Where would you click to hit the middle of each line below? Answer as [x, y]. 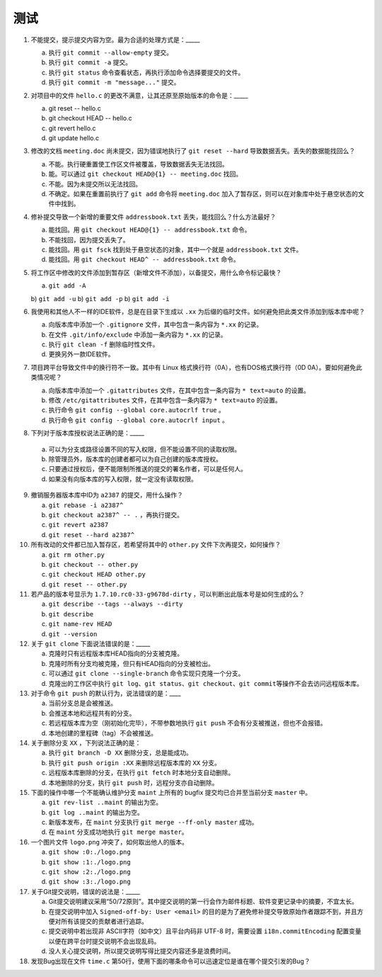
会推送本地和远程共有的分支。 [92, 713]
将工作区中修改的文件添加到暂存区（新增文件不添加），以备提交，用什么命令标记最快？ [156, 272]
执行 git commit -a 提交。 [90, 62]
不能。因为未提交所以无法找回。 [95, 183]
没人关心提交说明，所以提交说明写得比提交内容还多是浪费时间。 [141, 951]
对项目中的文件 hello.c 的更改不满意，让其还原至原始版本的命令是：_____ [139, 95]
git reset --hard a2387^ [91, 535]
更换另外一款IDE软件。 [81, 354]
